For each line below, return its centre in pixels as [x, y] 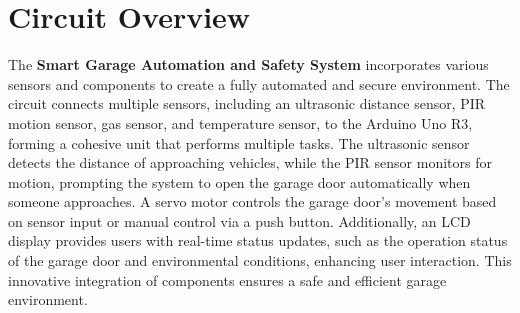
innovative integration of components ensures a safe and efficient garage [227, 279]
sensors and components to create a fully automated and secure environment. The [259, 83]
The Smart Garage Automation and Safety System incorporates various [248, 64]
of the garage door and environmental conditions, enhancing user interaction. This [260, 260]
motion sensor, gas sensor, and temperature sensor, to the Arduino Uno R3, [240, 122]
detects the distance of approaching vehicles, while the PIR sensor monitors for [250, 162]
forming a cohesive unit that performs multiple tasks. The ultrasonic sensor [239, 142]
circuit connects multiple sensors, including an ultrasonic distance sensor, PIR [247, 103]
